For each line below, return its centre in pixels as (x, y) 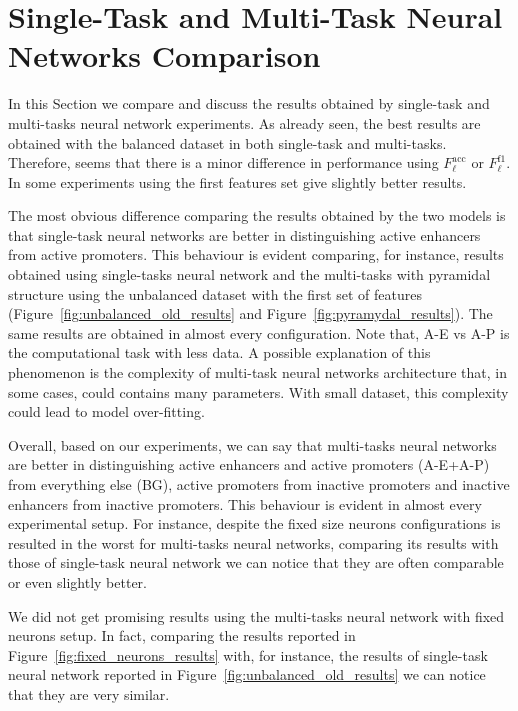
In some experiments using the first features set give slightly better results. (237, 181)
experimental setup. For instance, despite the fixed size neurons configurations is (254, 523)
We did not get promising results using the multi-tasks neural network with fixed (256, 615)
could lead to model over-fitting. (106, 411)
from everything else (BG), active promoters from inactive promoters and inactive (259, 484)
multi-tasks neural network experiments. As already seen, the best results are (244, 122)
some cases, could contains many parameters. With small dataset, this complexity (258, 391)
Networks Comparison (164, 55)
